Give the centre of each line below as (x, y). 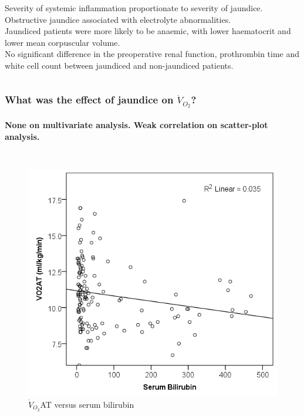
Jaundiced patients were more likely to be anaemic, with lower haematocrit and (148, 31)
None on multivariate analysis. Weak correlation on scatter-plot (136, 124)
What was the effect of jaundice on (89, 100)
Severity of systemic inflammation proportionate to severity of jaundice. (134, 8)
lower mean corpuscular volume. (63, 42)
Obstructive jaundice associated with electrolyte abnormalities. (118, 19)
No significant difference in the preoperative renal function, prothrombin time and (152, 54)
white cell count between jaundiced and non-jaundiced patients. (119, 65)
